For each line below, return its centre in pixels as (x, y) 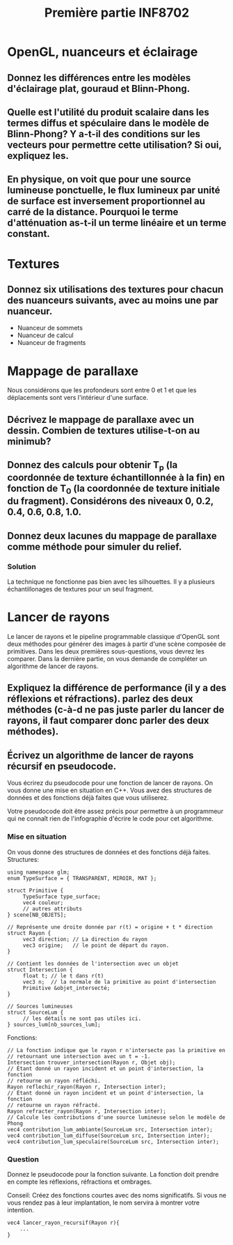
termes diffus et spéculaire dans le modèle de (109, 123)
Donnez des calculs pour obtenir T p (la (93, 466)
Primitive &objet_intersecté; (66, 988)
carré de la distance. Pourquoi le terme (93, 212)
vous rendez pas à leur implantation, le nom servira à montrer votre (104, 1203)
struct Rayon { (29, 933)
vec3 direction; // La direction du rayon (85, 939)
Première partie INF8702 (117, 13)
